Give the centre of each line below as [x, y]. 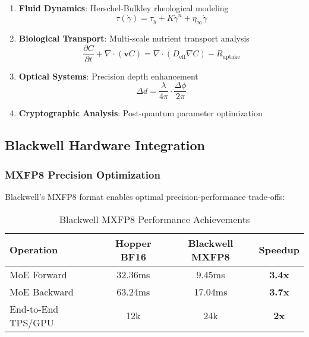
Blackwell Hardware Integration [105, 145]
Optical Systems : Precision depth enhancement [108, 76]
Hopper [133, 243]
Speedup [279, 250]
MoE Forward [38, 274]
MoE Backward [42, 291]
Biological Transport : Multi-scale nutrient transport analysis [134, 38]
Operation [34, 250]
